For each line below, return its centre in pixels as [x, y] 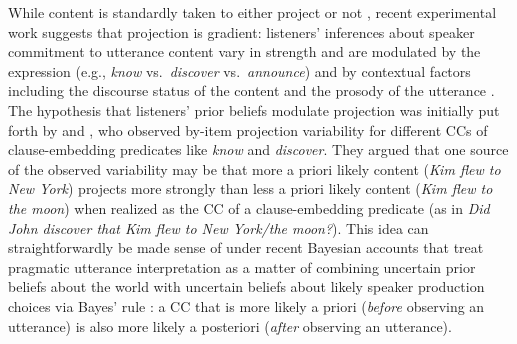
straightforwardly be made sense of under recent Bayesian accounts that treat [246, 247]
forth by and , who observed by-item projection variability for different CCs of [248, 129]
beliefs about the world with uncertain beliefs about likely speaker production [246, 286]
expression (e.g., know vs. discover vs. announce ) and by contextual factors [239, 70]
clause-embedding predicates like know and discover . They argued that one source [258, 149]
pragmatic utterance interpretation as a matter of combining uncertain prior [242, 266]
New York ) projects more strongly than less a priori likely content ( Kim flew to [250, 188]
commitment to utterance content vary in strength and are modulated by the [244, 51]
